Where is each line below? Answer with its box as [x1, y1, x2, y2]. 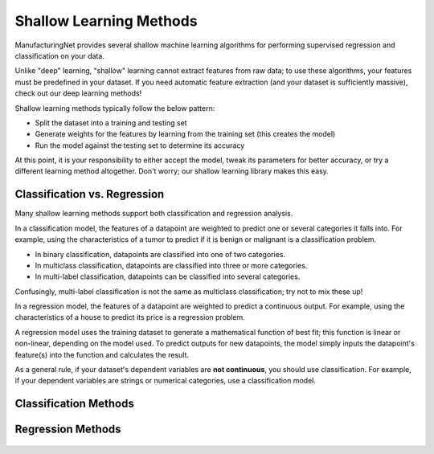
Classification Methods [14, 397, 134, 411]
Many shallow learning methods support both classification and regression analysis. [14, 209, 293, 219]
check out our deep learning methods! [14, 88, 142, 98]
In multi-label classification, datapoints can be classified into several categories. [35, 272, 301, 281]
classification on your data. [14, 51, 104, 60]
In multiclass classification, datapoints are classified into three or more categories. [35, 260, 308, 270]
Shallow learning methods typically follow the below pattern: [14, 103, 215, 112]
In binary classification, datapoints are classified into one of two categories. [35, 249, 285, 259]
